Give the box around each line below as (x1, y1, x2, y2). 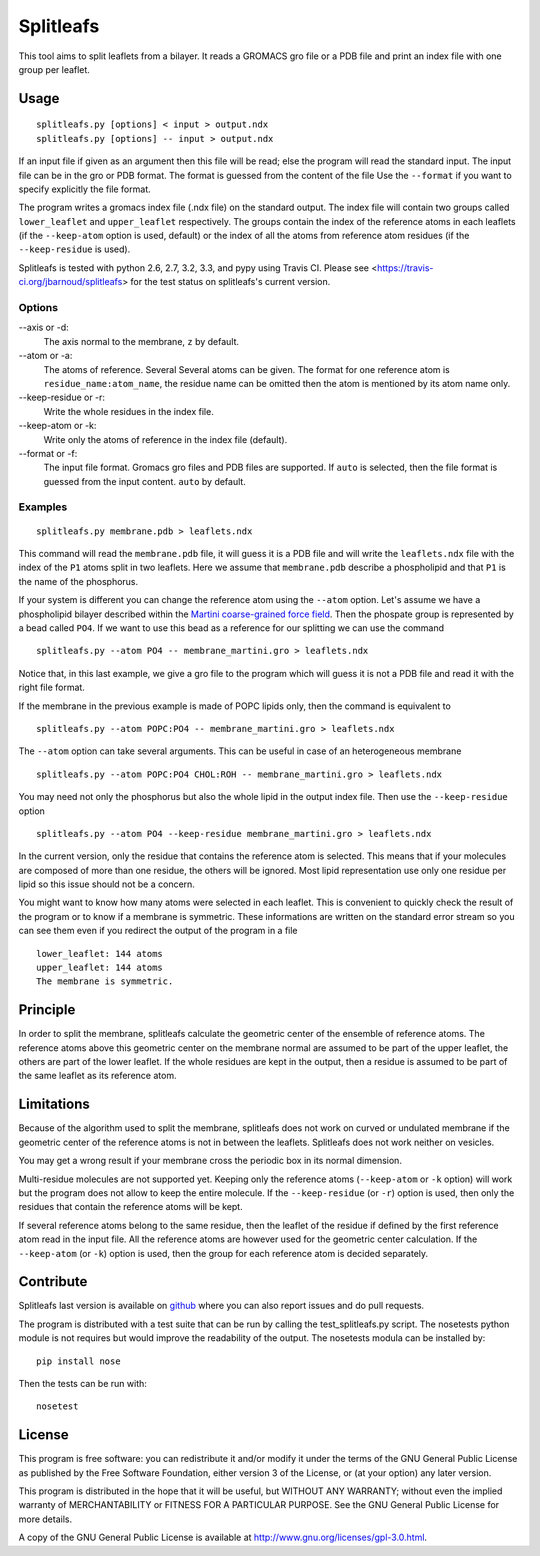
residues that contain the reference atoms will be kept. (18, 1201, 244, 1213)
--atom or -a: (18, 350, 73, 362)
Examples (18, 500, 68, 514)
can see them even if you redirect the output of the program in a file (18, 925, 299, 937)
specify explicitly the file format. (18, 183, 151, 195)
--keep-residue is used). (18, 243, 131, 255)
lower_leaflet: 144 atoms (36, 948, 164, 959)
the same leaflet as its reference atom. (18, 1070, 177, 1082)
